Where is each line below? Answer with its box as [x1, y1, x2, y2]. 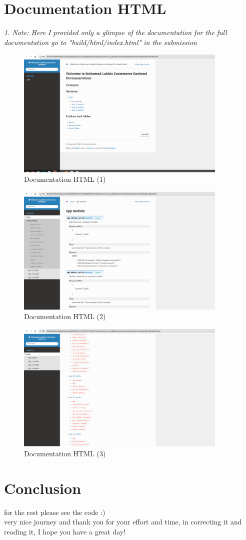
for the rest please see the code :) [4, 506, 105, 517]
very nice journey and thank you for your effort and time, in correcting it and [4, 516, 242, 527]
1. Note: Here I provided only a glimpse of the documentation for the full [4, 27, 227, 38]
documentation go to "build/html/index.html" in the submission [4, 37, 197, 47]
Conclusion [4, 477, 81, 498]
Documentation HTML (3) [24, 448, 106, 458]
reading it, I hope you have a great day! [4, 526, 126, 536]
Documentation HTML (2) [24, 311, 106, 322]
